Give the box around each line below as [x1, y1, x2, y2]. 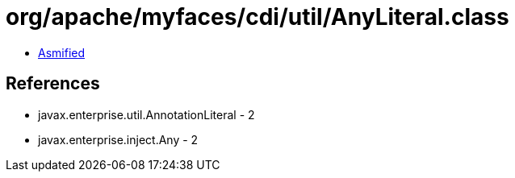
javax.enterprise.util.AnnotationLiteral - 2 [38, 107, 255, 122]
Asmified [38, 45, 86, 60]
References [6, 73, 100, 94]
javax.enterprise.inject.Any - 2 [38, 132, 199, 147]
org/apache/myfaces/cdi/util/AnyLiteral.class [6, 3, 509, 31]
